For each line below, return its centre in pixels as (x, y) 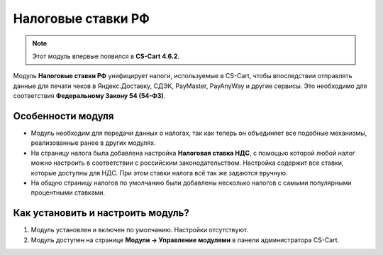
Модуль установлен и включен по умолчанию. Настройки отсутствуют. (139, 230)
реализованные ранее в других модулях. (93, 143)
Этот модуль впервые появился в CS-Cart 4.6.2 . (106, 56)
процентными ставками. (68, 192)
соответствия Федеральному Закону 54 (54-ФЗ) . (89, 96)
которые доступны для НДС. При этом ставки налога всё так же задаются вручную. (159, 173)
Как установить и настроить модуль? (101, 213)
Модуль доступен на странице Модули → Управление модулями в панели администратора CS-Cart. (185, 240)
